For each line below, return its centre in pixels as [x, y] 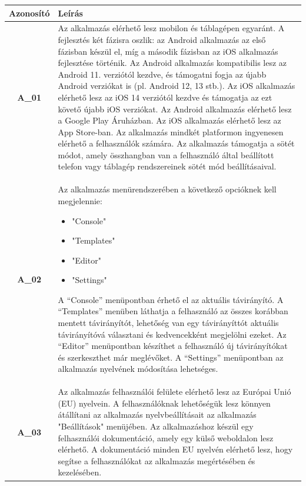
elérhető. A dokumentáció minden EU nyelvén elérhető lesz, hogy [175, 449]
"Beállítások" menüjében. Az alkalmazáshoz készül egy [156, 426]
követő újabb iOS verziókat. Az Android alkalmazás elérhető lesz [175, 109]
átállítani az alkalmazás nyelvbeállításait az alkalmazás [157, 415]
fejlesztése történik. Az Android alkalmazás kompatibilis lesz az [172, 63]
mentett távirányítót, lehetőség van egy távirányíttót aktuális [168, 323]
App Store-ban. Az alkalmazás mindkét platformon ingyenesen [171, 132]
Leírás [70, 13]
